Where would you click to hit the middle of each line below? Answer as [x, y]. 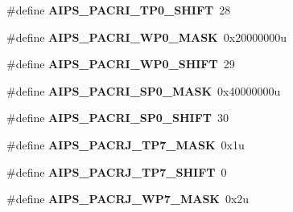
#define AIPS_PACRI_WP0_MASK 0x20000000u [146, 37]
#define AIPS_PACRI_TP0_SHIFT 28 [119, 10]
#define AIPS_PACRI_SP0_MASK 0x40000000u [144, 90]
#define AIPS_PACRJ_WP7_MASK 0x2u [128, 199]
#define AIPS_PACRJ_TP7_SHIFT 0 [117, 171]
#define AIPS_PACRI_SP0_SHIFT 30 [118, 118]
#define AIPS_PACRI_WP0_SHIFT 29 [121, 64]
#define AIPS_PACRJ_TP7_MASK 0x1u [126, 144]
